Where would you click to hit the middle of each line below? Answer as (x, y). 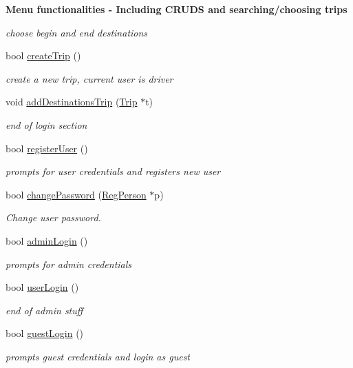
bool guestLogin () (45, 333)
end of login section (46, 124)
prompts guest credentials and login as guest (98, 356)
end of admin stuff (44, 310)
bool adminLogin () (47, 240)
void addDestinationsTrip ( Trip (72, 102)
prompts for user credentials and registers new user (113, 171)
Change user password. (53, 217)
